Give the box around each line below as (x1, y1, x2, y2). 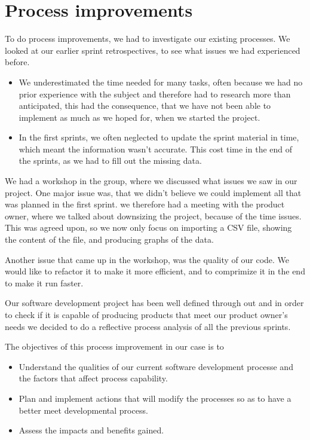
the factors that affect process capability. (19, 372, 168, 384)
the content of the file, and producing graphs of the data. (5, 233, 214, 246)
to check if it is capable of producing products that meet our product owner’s (5, 308, 288, 320)
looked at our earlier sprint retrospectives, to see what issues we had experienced (5, 44, 300, 56)
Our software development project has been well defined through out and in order (5, 297, 304, 309)
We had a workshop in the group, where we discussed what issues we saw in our (5, 175, 297, 187)
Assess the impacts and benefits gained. (19, 424, 164, 436)
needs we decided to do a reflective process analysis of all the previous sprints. (5, 320, 291, 332)
